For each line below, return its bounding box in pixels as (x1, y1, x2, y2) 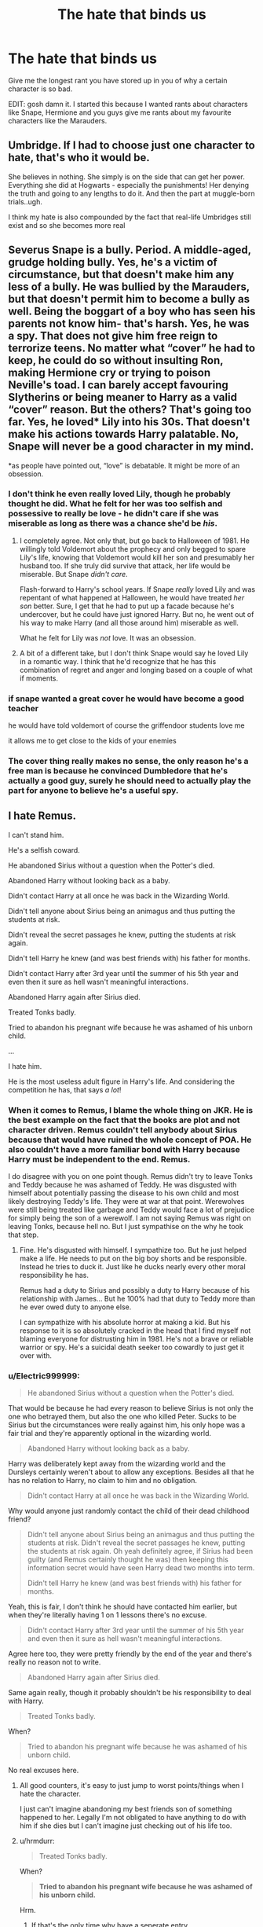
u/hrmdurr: (19, 1837, 55, 1846)
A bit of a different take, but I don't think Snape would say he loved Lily (19, 648, 249, 658)
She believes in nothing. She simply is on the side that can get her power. (8, 171, 246, 182)
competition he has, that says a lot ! (8, 1085, 122, 1094)
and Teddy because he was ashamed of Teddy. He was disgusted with (8, 1180, 237, 1190)
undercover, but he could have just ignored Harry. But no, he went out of (19, 609, 254, 618)
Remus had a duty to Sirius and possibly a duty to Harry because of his (19, 1286, 250, 1295)
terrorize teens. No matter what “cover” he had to (8, 342, 256, 355)
